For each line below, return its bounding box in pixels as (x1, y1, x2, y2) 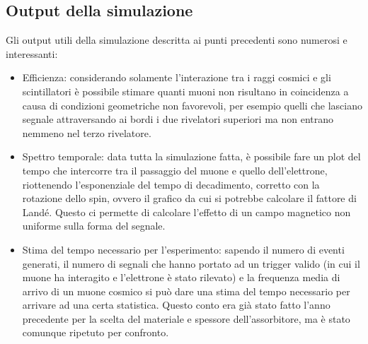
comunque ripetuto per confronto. (22, 325, 169, 340)
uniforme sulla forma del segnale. (22, 218, 166, 233)
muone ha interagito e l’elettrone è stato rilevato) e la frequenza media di (22, 270, 340, 285)
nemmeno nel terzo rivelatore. (22, 125, 151, 140)
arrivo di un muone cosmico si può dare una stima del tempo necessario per (22, 283, 350, 298)
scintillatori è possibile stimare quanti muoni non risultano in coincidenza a (22, 83, 349, 98)
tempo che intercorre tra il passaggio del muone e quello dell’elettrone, (22, 162, 328, 177)
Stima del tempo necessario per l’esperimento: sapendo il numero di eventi (22, 242, 345, 256)
